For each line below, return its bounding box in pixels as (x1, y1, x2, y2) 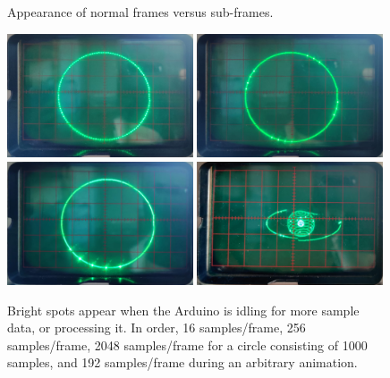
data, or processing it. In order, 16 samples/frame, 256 (7, 318, 306, 337)
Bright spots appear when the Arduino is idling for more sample (7, 300, 360, 319)
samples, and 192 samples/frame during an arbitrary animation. (7, 353, 358, 372)
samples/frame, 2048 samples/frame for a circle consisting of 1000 (7, 335, 368, 354)
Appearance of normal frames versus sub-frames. (7, 3, 274, 21)
